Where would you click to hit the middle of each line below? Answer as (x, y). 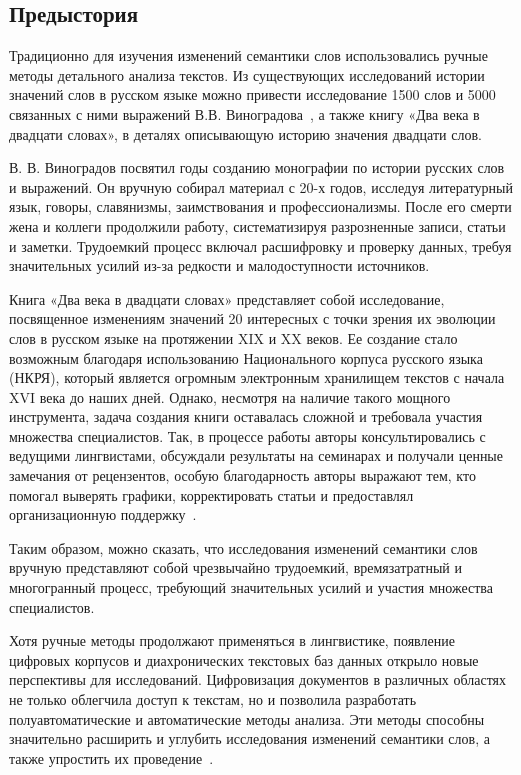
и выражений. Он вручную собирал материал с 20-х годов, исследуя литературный (261, 186)
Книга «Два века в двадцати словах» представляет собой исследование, (227, 298)
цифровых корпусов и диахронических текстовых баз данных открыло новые (244, 659)
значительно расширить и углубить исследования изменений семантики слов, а (249, 738)
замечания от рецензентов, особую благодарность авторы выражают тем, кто (242, 475)
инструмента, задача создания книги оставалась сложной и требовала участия (246, 416)
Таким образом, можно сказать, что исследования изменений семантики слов (243, 547)
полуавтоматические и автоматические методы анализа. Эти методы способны (247, 718)
